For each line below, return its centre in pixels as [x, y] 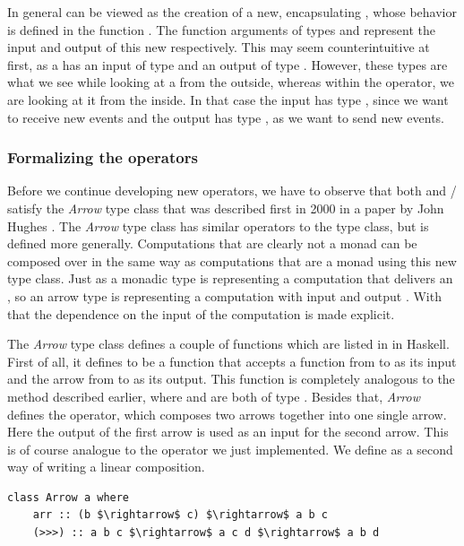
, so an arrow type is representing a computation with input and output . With [224, 295]
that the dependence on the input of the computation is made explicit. [201, 313]
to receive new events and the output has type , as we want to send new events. [226, 117]
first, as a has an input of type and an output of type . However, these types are [228, 64]
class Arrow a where [69, 497]
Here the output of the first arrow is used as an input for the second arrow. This [228, 432]
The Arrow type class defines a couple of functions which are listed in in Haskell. [228, 344]
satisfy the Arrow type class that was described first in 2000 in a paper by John [226, 208]
